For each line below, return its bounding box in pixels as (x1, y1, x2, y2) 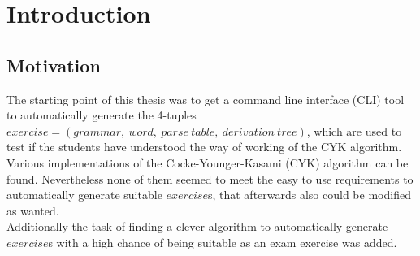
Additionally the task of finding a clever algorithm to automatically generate (6, 218, 388, 235)
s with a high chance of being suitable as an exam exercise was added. (48, 233, 397, 250)
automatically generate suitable (6, 186, 162, 203)
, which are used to (306, 122, 402, 139)
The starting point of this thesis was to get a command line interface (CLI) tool (6, 90, 405, 107)
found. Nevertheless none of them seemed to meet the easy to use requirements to (6, 170, 414, 187)
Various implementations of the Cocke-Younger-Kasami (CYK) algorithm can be (6, 154, 409, 171)
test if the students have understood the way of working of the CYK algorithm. (6, 138, 402, 155)
